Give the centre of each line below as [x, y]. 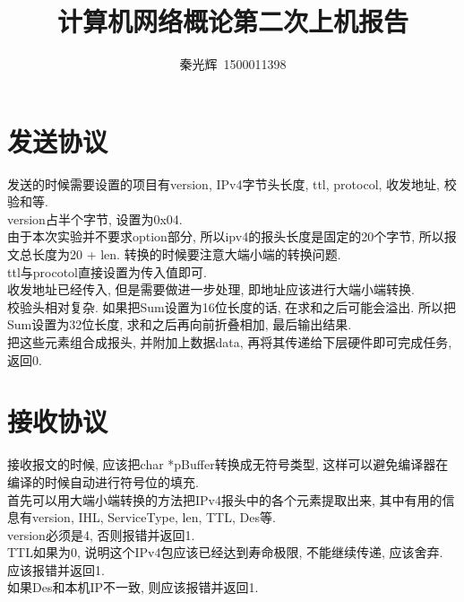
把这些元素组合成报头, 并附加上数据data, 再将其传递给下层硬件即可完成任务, [230, 342]
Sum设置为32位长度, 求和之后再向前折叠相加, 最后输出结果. [180, 324]
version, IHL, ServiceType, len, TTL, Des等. [154, 517]
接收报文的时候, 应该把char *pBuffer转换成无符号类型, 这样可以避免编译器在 [228, 464]
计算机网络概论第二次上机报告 [232, 21]
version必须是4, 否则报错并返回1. [101, 534]
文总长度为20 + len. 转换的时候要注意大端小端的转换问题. [174, 254]
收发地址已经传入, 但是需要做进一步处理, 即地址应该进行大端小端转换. [211, 289]
